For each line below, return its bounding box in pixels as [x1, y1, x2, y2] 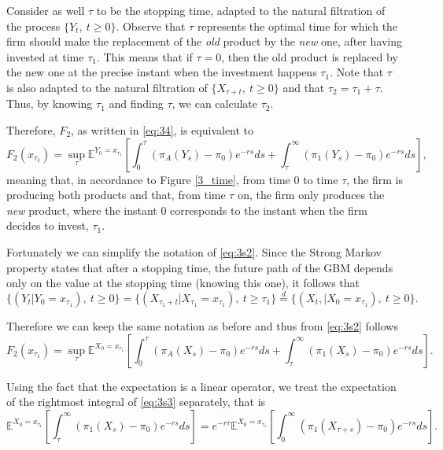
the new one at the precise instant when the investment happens [6, 64, 317, 80]
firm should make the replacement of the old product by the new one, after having [6, 33, 402, 50]
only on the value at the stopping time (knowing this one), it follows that [6, 275, 360, 291]
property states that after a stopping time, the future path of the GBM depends [6, 259, 393, 275]
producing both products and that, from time [6, 186, 226, 203]
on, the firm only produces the [238, 186, 385, 203]
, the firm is [346, 171, 403, 187]
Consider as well [6, 2, 85, 18]
